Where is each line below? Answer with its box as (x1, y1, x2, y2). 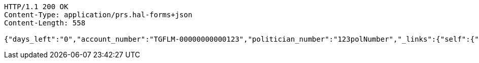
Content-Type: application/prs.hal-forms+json (4, 11, 192, 19)
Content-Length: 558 (4, 19, 86, 27)
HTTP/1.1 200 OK (4, 3, 69, 11)
